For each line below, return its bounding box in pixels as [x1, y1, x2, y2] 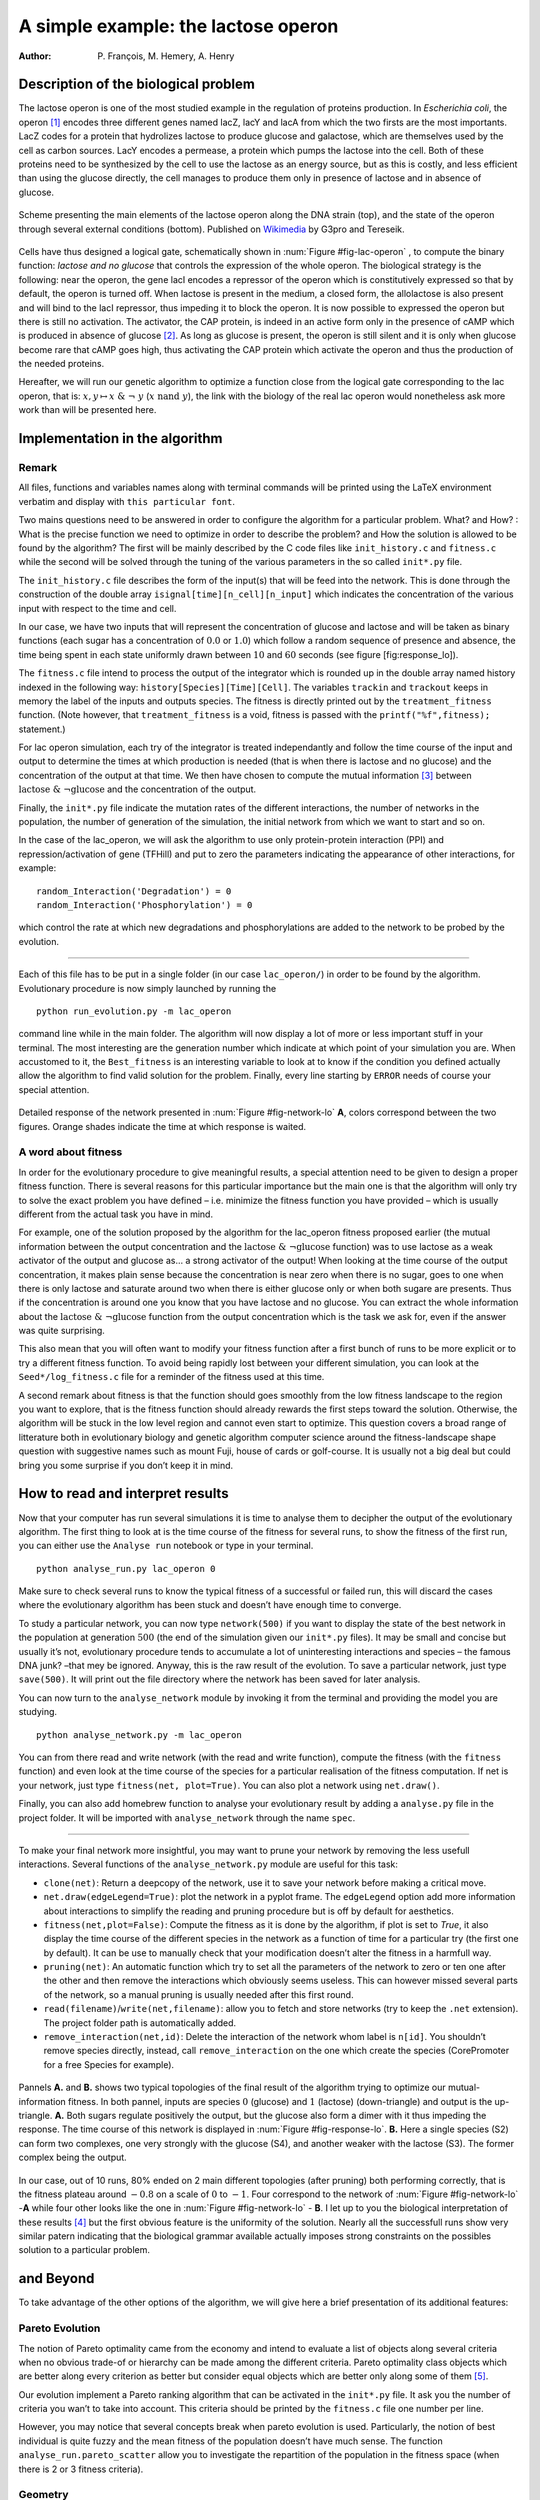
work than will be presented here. [18, 404, 157, 416]
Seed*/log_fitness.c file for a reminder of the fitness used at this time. [18, 1371, 325, 1383]
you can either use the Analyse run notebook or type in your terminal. [18, 1540, 314, 1552]
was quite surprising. [18, 1325, 105, 1337]
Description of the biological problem [18, 76, 255, 93]
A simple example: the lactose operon [18, 15, 339, 37]
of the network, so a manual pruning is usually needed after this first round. [43, 1988, 354, 2000]
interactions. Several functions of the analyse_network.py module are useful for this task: [18, 1858, 399, 1870]
